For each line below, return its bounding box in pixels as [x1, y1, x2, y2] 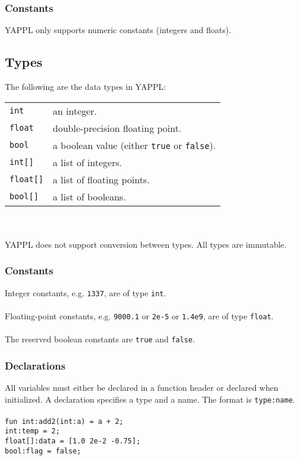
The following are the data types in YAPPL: [5, 80, 166, 93]
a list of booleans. [53, 189, 126, 203]
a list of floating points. [53, 172, 150, 186]
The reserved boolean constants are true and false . [5, 333, 195, 345]
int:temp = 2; [5, 427, 60, 436]
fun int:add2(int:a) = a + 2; [5, 417, 124, 426]
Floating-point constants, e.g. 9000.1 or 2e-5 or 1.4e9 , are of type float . [5, 309, 274, 322]
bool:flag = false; [5, 446, 81, 455]
